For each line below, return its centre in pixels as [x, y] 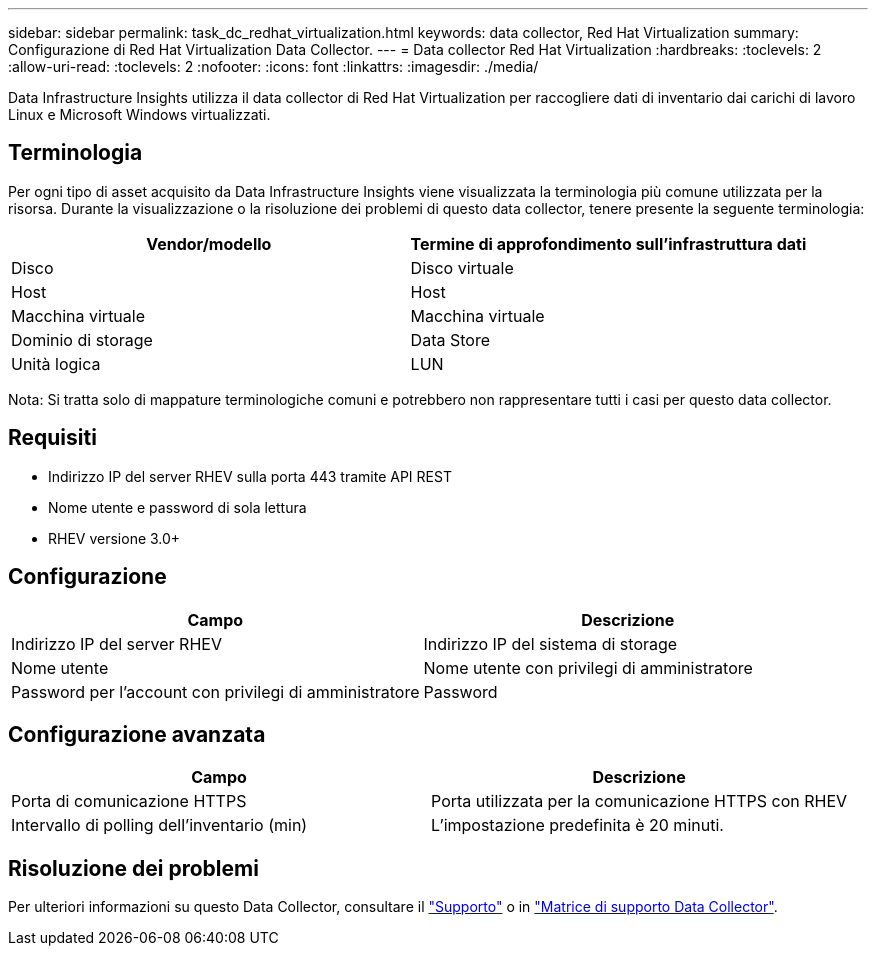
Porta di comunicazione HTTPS [129, 801]
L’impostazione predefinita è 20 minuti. [577, 825]
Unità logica [56, 363]
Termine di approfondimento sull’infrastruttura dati [608, 243]
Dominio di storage [82, 339]
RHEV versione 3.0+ [114, 538]
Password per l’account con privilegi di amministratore [215, 691]
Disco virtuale [462, 267]
